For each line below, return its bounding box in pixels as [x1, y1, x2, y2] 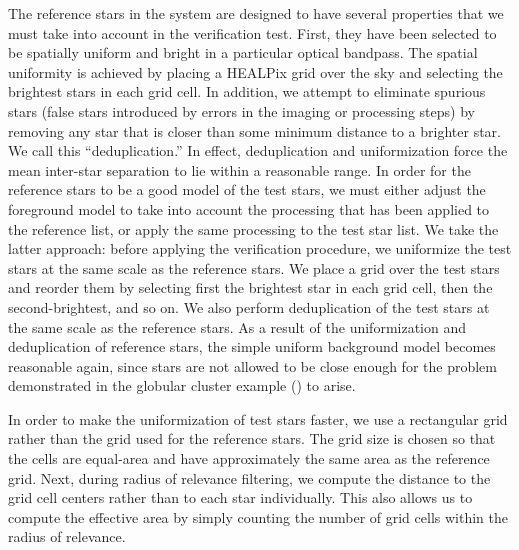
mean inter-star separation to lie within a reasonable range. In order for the [8, 159, 471, 180]
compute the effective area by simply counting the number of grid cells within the [8, 506, 508, 527]
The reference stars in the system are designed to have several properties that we [8, 3, 504, 23]
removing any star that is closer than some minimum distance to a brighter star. [8, 120, 501, 141]
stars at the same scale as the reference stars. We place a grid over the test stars [8, 257, 500, 278]
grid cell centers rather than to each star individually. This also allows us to [8, 487, 473, 508]
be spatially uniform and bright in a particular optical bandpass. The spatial [8, 42, 478, 63]
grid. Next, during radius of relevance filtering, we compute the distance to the [8, 467, 491, 488]
